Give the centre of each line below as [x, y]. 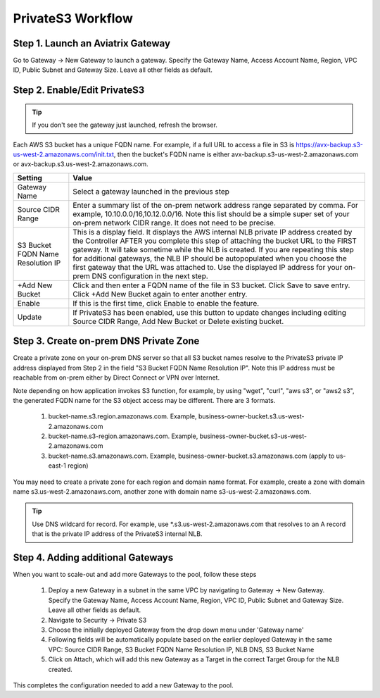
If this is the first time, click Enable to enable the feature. [166, 303]
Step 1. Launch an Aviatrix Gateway [92, 43]
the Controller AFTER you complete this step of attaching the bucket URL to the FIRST [215, 241]
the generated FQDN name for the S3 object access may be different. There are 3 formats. [144, 400]
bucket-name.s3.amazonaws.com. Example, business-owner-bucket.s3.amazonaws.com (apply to [191, 456]
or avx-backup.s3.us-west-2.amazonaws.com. [81, 164]
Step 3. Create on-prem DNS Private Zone [106, 341]
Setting [30, 177]
